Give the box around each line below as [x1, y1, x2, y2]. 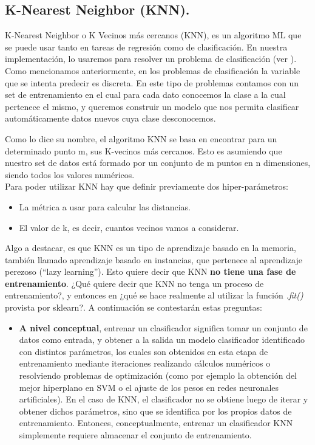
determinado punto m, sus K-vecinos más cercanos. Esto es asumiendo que [5, 144, 282, 157]
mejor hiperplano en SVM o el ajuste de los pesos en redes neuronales [19, 381, 279, 393]
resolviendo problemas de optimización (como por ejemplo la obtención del [19, 369, 297, 382]
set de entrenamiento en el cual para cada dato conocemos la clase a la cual [5, 88, 286, 101]
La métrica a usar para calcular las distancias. [19, 200, 191, 213]
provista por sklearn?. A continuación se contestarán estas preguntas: [5, 301, 262, 314]
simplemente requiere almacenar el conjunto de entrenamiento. [19, 429, 252, 441]
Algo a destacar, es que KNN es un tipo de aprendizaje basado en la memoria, [5, 241, 296, 254]
